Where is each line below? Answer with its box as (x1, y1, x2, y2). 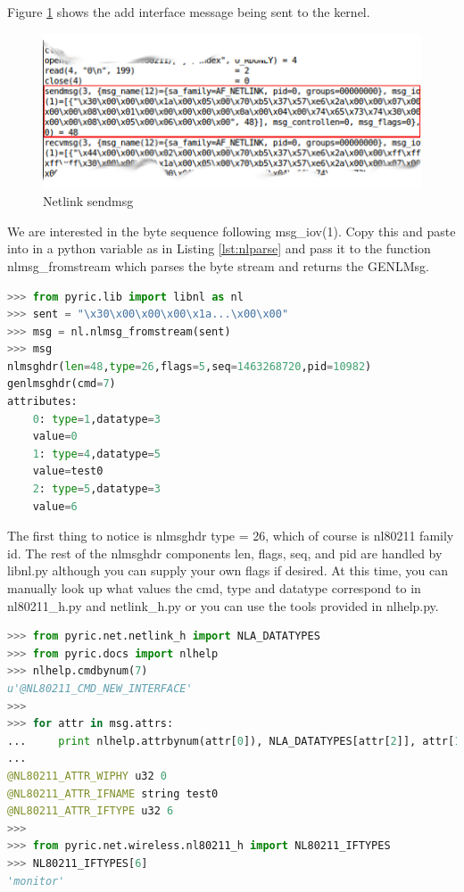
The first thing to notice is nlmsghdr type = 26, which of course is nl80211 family (7, 526, 454, 545)
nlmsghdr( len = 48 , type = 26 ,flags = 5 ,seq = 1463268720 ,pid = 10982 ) (7, 359, 372, 373)
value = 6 (32, 500, 78, 513)
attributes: (7, 395, 78, 409)
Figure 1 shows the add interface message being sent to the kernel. (7, 3, 370, 21)
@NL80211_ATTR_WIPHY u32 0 (7, 769, 167, 782)
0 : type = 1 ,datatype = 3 (32, 412, 161, 425)
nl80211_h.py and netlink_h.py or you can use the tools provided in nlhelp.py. (7, 596, 439, 615)
